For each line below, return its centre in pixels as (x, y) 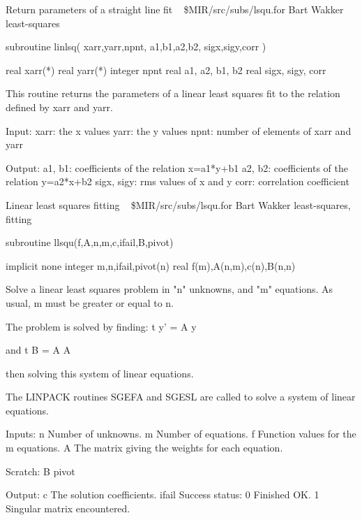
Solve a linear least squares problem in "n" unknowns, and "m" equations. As (169, 289)
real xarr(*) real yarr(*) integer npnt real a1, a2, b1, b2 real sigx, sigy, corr (166, 70)
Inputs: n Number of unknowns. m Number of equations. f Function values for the (181, 434)
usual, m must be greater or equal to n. (90, 302)
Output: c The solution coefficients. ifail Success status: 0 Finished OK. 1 (163, 494)
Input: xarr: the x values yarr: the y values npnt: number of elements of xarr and (179, 130)
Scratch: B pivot (40, 471)
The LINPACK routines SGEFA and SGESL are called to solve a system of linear (181, 397)
